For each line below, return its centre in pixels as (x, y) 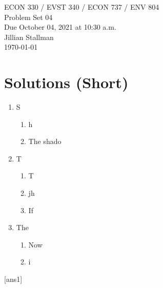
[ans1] (13, 279)
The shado (45, 141)
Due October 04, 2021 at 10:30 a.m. (60, 27)
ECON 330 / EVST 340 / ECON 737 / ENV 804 (82, 7)
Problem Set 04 (28, 17)
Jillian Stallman (29, 37)
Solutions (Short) (66, 82)
